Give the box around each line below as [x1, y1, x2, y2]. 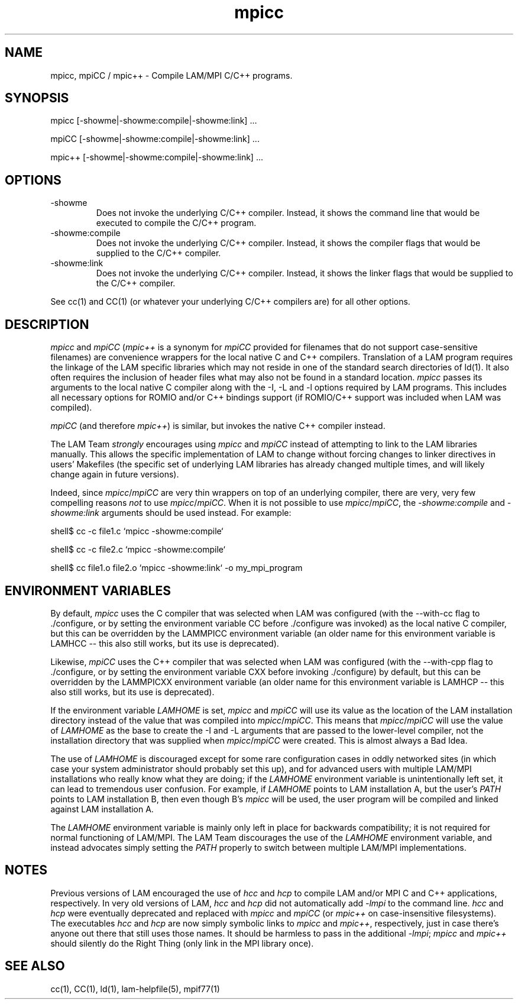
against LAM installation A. [50, 803, 154, 814]
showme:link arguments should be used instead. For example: [50, 508, 292, 518]
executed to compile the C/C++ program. [96, 218, 257, 228]
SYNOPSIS [5, 91, 69, 106]
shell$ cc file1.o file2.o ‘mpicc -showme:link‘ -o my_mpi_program [50, 563, 303, 573]
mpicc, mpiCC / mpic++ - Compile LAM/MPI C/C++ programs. [50, 70, 293, 80]
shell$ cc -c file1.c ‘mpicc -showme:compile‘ [50, 526, 224, 537]
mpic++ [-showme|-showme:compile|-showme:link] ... [50, 152, 264, 163]
